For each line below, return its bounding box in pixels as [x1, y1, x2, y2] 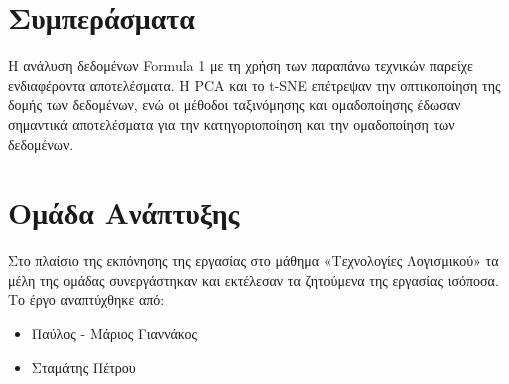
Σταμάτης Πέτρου [31, 356, 136, 377]
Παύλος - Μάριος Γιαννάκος [31, 323, 198, 343]
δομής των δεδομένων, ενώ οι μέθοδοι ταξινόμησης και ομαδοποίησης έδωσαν [8, 94, 461, 115]
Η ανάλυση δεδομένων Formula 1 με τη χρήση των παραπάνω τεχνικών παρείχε [8, 55, 473, 76]
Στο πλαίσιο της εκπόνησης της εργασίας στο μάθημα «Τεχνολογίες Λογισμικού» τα [8, 250, 499, 271]
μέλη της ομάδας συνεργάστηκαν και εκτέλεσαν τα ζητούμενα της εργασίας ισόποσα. [8, 269, 499, 290]
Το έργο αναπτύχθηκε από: [8, 289, 165, 310]
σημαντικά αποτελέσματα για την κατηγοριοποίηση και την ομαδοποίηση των [8, 113, 455, 134]
